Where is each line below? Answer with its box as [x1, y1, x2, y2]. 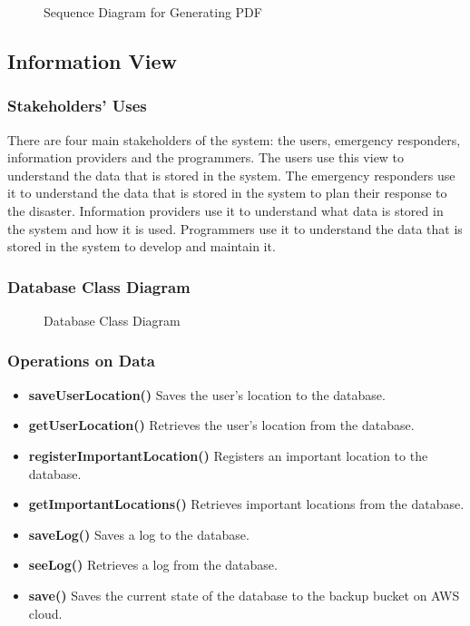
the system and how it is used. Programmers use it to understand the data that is [7, 219, 463, 238]
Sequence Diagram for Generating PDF [44, 3, 262, 21]
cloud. [28, 603, 63, 622]
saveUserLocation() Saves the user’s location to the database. [28, 385, 386, 404]
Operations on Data [7, 349, 155, 372]
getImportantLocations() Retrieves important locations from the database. [28, 494, 465, 514]
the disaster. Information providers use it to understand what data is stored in [7, 201, 444, 220]
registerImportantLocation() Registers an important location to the [28, 445, 428, 465]
